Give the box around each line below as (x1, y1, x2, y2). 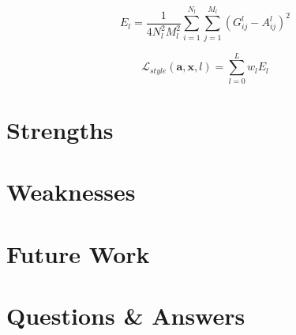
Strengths (6, 113, 114, 145)
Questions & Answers (6, 299, 245, 331)
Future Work (6, 237, 150, 269)
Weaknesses (6, 175, 136, 208)
